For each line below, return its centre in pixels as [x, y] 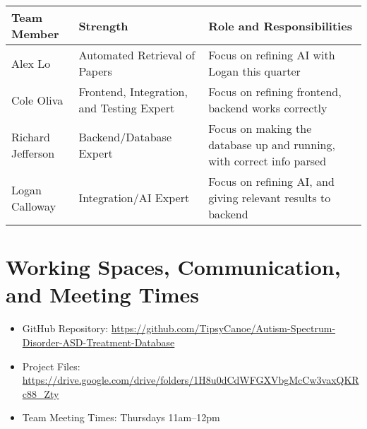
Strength [103, 25]
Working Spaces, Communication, [173, 267]
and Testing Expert [127, 108]
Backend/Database [125, 136]
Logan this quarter [254, 71]
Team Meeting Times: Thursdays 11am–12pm [121, 417]
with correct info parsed [267, 161]
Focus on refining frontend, [275, 92]
